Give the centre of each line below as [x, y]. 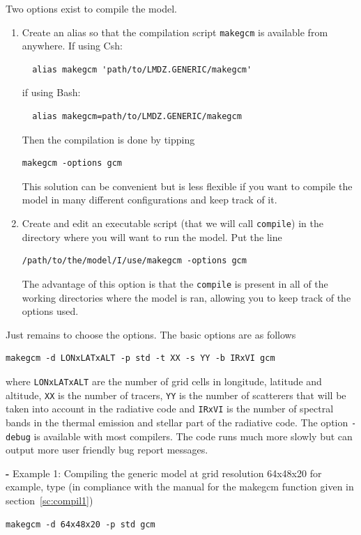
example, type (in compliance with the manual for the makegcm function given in [180, 487]
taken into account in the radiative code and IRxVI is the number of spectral [170, 409]
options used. [50, 311]
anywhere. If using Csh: [72, 46]
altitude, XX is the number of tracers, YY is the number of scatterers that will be [176, 395]
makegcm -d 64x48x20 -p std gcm [80, 524]
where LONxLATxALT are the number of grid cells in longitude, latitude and [164, 381]
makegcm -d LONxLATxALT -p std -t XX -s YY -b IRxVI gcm [140, 358]
